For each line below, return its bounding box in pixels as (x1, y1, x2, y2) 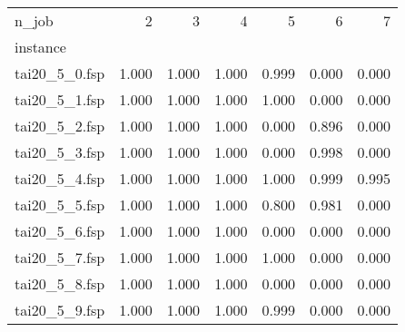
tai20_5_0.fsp (15, 63, 105, 83)
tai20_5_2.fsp (15, 115, 105, 136)
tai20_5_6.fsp (15, 220, 105, 241)
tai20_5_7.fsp (15, 247, 105, 268)
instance (15, 36, 66, 57)
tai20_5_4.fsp (15, 168, 105, 189)
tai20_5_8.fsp (15, 273, 105, 294)
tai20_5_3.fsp (15, 142, 105, 162)
